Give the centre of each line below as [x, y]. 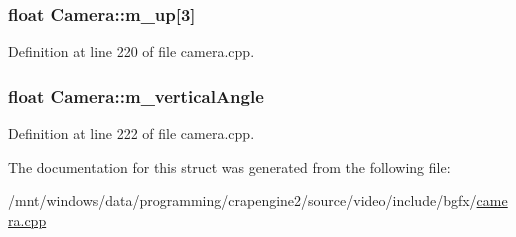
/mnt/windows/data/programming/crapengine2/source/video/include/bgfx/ [242, 200]
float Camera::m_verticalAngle [136, 95]
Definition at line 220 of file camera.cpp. [131, 51]
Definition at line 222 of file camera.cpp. [131, 133]
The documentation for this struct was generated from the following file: [229, 166]
